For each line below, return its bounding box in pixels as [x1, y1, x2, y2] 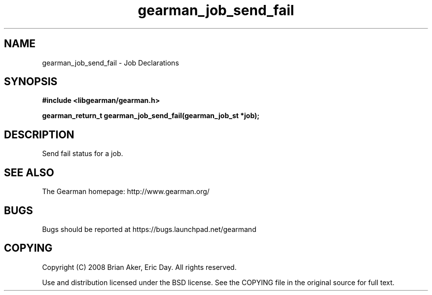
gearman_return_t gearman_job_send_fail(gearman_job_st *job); [42, 111, 260, 120]
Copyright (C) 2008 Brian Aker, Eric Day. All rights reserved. [42, 262, 237, 271]
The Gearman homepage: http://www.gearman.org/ [42, 187, 210, 196]
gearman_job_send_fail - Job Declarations [42, 58, 179, 67]
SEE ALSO [4, 166, 54, 179]
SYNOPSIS [4, 75, 58, 88]
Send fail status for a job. [42, 149, 123, 158]
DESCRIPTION [4, 128, 74, 141]
